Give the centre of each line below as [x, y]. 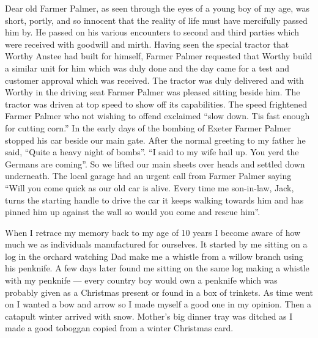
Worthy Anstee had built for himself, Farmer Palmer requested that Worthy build [159, 56]
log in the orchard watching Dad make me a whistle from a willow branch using [154, 256]
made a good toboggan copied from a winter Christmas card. [119, 328]
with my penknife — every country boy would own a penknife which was [141, 280]
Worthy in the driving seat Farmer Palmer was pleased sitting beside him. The [153, 92]
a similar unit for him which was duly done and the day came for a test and [147, 68]
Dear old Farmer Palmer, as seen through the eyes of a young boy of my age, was [157, 8]
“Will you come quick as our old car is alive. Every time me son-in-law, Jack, [150, 187]
